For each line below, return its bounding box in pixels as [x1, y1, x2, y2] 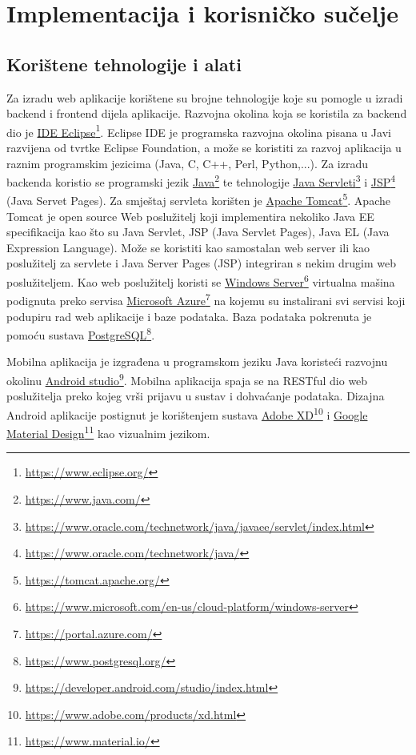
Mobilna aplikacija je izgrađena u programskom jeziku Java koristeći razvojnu [6, 353, 388, 370]
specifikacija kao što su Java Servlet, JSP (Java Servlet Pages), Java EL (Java [6, 223, 390, 240]
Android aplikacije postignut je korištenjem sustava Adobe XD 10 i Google [6, 404, 368, 423]
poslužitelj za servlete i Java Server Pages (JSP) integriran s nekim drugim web [6, 255, 397, 271]
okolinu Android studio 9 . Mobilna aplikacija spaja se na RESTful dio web [6, 370, 368, 388]
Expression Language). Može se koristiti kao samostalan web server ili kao [6, 239, 370, 255]
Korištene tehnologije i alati [6, 51, 242, 76]
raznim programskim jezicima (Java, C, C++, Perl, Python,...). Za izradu [6, 155, 368, 171]
